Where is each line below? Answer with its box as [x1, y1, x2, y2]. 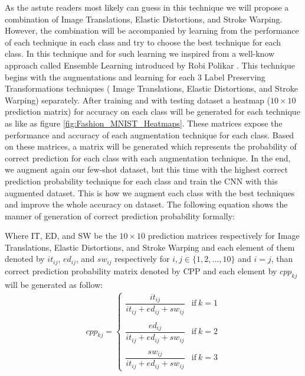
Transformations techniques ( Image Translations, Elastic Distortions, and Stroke [5, 82, 299, 95]
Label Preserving [204, 70, 265, 83]
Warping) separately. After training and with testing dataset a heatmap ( [5, 93, 270, 106]
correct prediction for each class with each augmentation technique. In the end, [5, 151, 291, 164]
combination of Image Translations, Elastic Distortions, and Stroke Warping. [5, 12, 283, 25]
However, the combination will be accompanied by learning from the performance [5, 24, 299, 37]
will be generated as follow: [5, 278, 103, 290]
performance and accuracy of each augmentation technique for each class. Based [5, 128, 294, 141]
